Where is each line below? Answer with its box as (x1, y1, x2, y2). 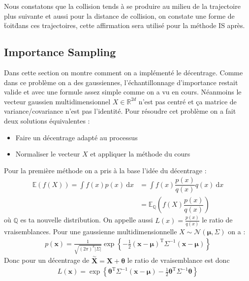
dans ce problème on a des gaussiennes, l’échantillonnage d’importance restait (4, 77, 238, 87)
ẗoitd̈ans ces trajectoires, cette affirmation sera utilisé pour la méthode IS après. (4, 20, 245, 31)
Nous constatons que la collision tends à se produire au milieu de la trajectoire (4, 1, 241, 11)
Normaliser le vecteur (15, 149, 80, 159)
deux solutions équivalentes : (4, 115, 90, 125)
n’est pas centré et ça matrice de (138, 96, 237, 106)
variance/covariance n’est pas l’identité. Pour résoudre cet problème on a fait (4, 106, 236, 116)
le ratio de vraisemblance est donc (127, 255, 230, 265)
